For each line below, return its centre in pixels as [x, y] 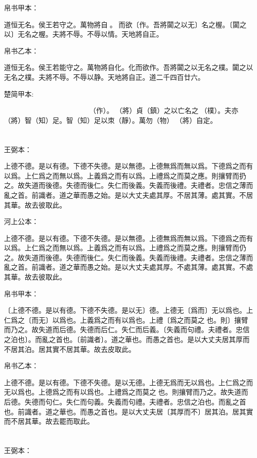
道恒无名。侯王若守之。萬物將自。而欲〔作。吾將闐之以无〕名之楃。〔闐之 [125, 24]
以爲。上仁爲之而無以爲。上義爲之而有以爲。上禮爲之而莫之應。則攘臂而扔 [125, 175]
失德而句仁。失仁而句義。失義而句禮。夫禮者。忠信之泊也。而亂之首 [135, 401]
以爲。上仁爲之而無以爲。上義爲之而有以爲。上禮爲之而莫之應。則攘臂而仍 [125, 248]
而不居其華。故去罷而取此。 [49, 421]
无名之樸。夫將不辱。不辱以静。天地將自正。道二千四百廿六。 [104, 77]
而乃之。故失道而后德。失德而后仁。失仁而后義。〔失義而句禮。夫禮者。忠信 [127, 329]
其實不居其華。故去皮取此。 [90, 349]
